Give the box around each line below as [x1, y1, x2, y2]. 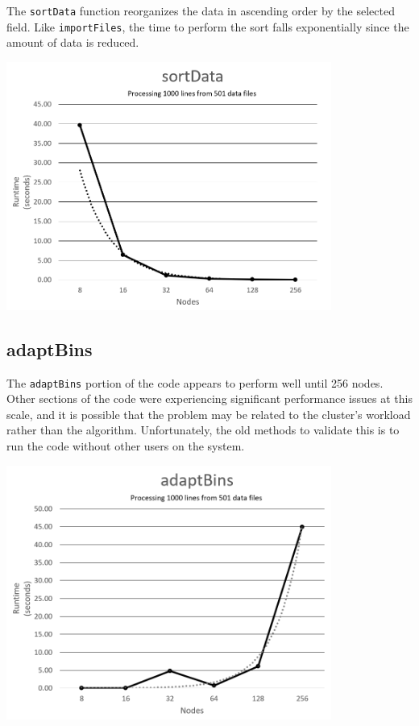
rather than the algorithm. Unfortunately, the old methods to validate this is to [6, 421, 400, 438]
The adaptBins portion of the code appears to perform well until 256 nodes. [6, 374, 384, 391]
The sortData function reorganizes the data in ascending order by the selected [6, 2, 395, 19]
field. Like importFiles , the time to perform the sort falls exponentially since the [6, 18, 409, 35]
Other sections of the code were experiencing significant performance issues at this [6, 390, 413, 407]
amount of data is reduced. [6, 34, 139, 51]
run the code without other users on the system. [6, 437, 245, 454]
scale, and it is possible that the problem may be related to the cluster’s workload [6, 405, 411, 422]
